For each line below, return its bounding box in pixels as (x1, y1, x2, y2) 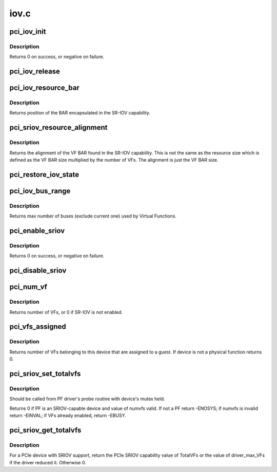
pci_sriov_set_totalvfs (9, 369, 81, 378)
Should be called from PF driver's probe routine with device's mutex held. (9, 396, 165, 402)
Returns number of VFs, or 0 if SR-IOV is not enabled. (9, 309, 123, 315)
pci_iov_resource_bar (9, 84, 80, 92)
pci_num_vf (9, 283, 47, 291)
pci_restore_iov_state (9, 170, 80, 179)
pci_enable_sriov (9, 226, 65, 235)
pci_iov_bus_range (9, 186, 71, 195)
